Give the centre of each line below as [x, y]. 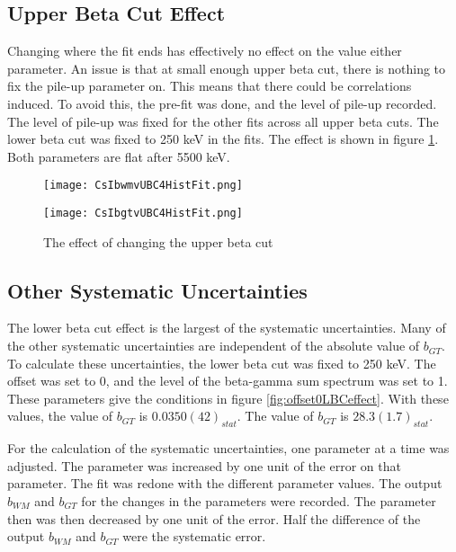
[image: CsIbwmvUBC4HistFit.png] [143, 186]
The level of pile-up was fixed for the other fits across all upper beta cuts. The [223, 121]
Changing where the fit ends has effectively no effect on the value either [205, 51]
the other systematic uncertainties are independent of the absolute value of [214, 346]
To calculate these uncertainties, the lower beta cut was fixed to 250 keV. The [222, 363]
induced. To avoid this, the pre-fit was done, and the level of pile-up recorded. [222, 103]
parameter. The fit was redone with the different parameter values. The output [225, 483]
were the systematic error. [194, 536]
